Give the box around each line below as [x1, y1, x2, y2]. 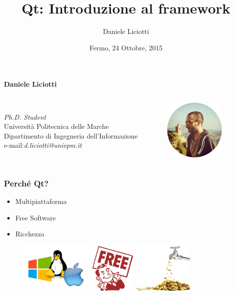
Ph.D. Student [4, 111, 46, 122]
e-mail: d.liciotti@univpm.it [4, 140, 82, 150]
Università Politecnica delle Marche [4, 121, 109, 131]
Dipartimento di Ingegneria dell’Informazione [4, 130, 138, 140]
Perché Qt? [4, 177, 49, 189]
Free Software [15, 212, 56, 222]
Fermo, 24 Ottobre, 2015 [89, 42, 163, 52]
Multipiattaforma [15, 196, 67, 206]
